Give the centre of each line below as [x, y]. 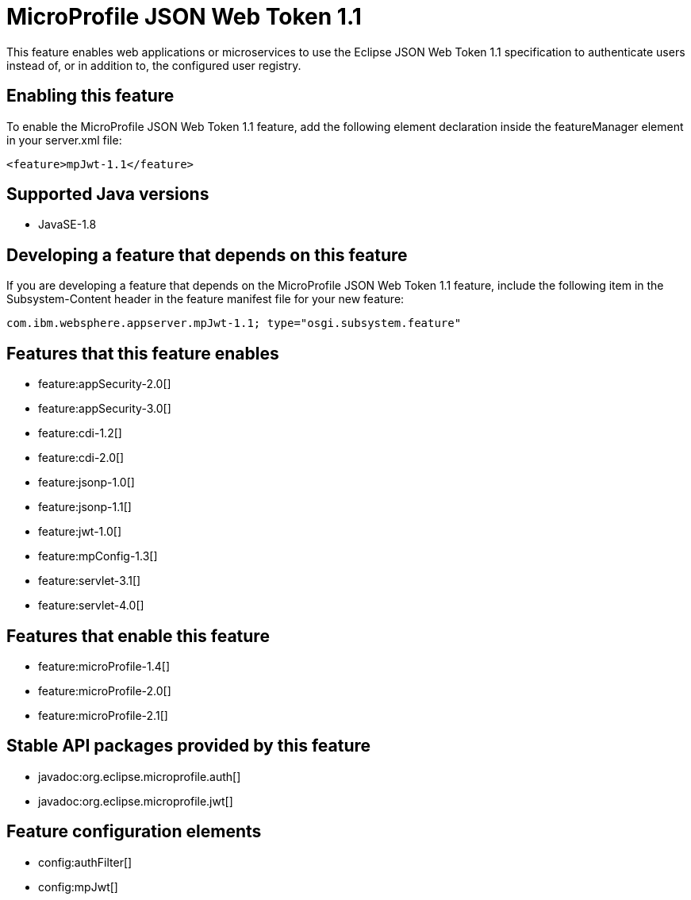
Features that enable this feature [138, 636]
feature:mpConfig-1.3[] [98, 556]
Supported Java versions [108, 194]
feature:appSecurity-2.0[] [105, 384]
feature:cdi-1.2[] [80, 433]
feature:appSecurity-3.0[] [105, 409]
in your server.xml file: [64, 140]
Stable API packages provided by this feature [189, 746]
